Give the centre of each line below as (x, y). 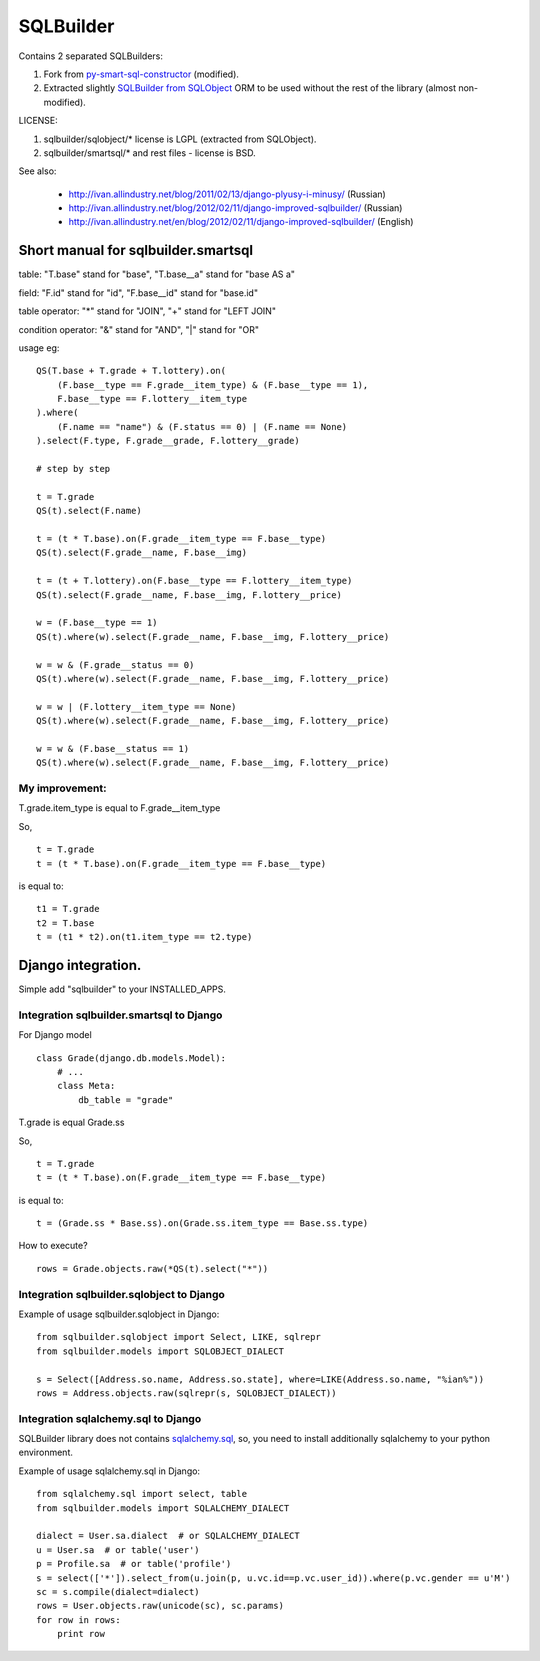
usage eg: (39, 347)
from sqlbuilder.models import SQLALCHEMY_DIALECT (163, 1508)
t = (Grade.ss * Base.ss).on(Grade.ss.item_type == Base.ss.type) (202, 1223)
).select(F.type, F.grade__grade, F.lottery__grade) (168, 441)
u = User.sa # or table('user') (118, 1549)
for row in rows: (78, 1619)
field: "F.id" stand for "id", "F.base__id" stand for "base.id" (138, 292)
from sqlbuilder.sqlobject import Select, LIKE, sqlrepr (179, 1337)
